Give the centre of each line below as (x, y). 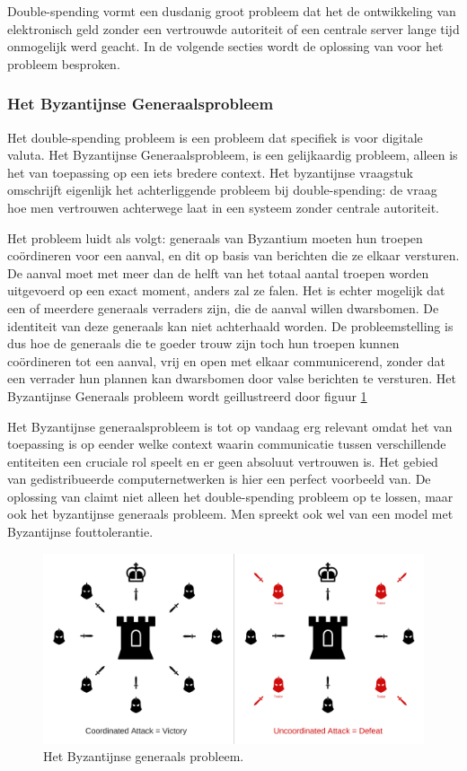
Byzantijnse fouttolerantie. (80, 532)
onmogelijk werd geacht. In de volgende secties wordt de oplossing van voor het (225, 46)
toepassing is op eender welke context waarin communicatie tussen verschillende (227, 444)
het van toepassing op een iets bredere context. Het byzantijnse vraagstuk (210, 172)
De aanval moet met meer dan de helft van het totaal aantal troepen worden (218, 272)
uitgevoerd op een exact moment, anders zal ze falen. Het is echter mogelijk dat (226, 290)
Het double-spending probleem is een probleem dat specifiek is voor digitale (215, 137)
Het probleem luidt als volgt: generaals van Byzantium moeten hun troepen (215, 237)
